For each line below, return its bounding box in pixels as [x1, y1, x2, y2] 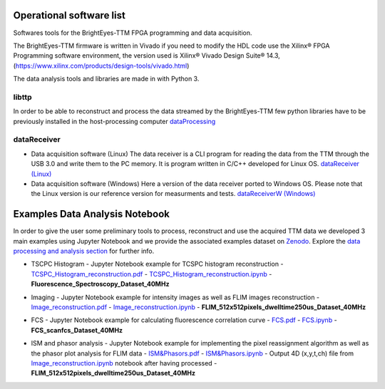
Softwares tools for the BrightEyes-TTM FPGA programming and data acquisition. [13, 28, 252, 37]
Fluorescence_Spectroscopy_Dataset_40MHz [31, 280, 170, 289]
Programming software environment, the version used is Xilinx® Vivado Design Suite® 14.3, [13, 51, 281, 60]
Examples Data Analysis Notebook [13, 208, 170, 220]
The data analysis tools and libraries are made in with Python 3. [13, 75, 200, 83]
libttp [13, 92, 32, 102]
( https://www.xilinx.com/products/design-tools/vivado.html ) [13, 61, 190, 70]
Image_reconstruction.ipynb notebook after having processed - [31, 358, 217, 367]
